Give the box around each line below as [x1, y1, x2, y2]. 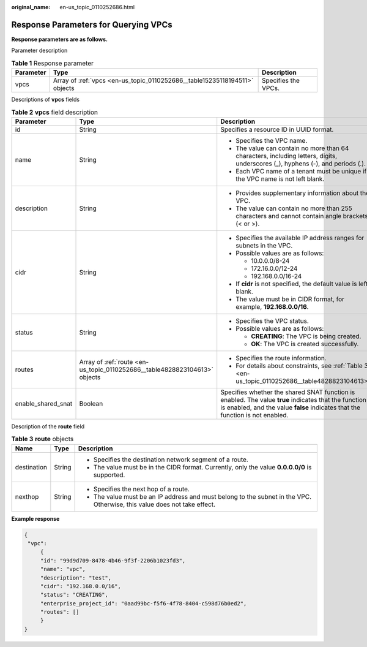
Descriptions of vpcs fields [11, 96, 80, 104]
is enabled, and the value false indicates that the [220, 403, 361, 412]
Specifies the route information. [235, 354, 327, 362]
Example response [11, 515, 60, 522]
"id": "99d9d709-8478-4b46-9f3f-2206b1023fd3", [40, 557, 186, 564]
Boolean [79, 399, 103, 407]
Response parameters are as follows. [11, 36, 108, 43]
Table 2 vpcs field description [11, 108, 98, 116]
